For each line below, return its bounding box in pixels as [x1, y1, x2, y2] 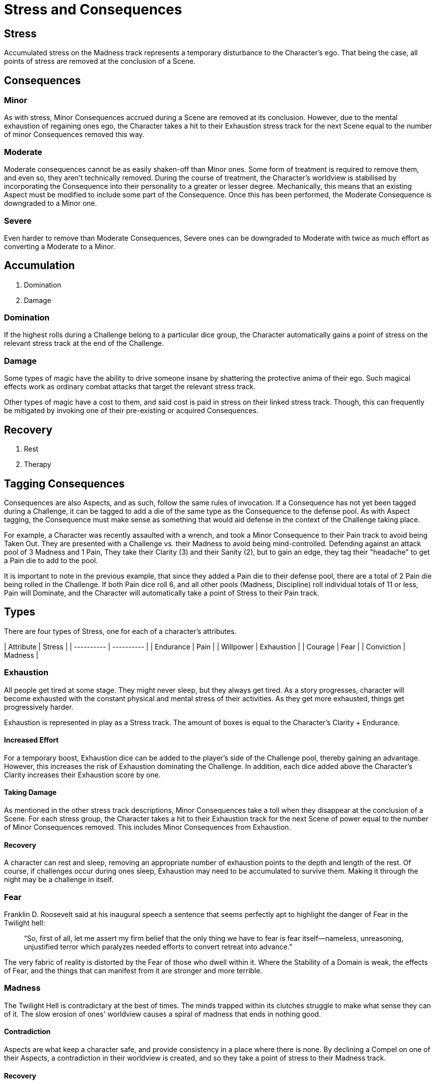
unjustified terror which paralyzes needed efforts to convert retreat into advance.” [24, 942, 292, 951]
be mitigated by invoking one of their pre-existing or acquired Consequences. [4, 406, 259, 415]
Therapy [24, 460, 51, 469]
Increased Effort [4, 736, 59, 745]
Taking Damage [4, 788, 57, 797]
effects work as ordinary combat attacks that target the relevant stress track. [4, 382, 256, 391]
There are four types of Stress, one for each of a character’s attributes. [4, 626, 236, 635]
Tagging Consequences [4, 477, 125, 490]
